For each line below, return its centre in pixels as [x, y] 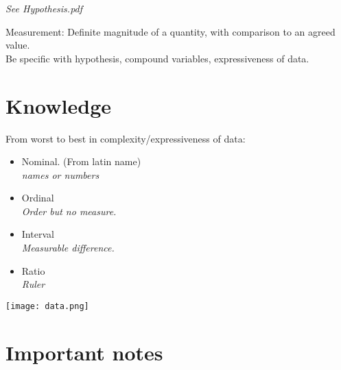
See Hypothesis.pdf [44, 8]
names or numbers [60, 174]
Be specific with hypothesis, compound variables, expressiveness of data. [157, 58]
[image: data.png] [47, 306]
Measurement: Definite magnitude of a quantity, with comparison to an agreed [170, 31]
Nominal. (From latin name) [81, 161]
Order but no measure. [69, 211]
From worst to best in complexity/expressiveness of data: [126, 138]
